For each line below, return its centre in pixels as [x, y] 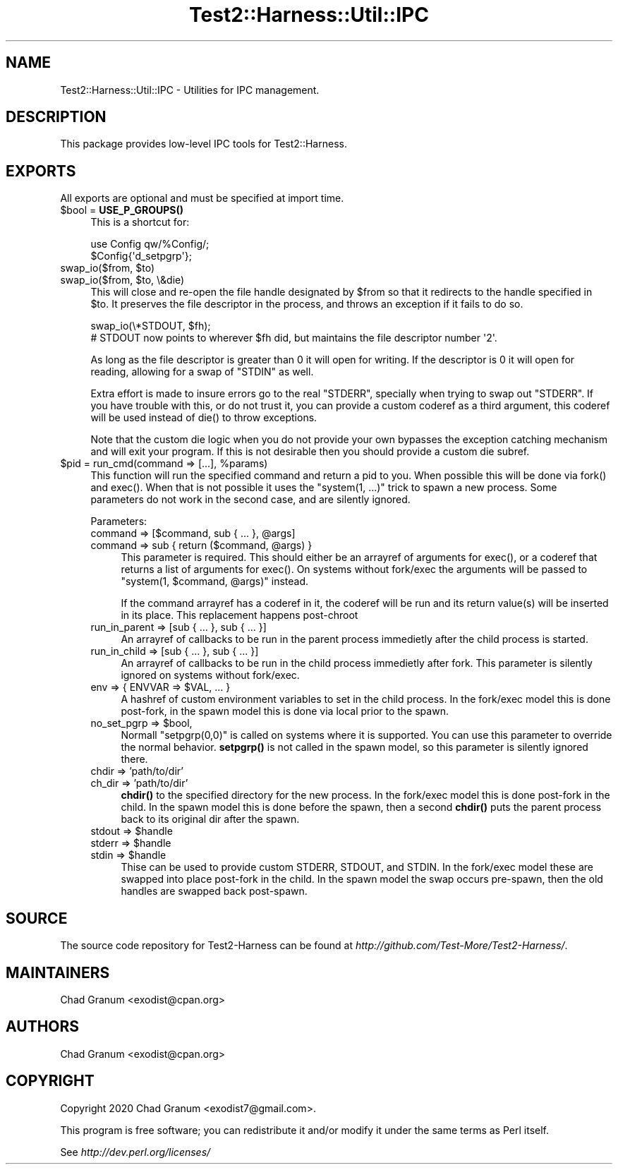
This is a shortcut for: [140, 222]
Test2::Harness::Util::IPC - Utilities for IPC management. [190, 90]
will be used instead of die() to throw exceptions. [204, 418]
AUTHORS [43, 1027]
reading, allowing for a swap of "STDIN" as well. [202, 372]
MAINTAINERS [58, 972]
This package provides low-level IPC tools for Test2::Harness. [204, 144]
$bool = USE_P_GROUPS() [122, 210]
